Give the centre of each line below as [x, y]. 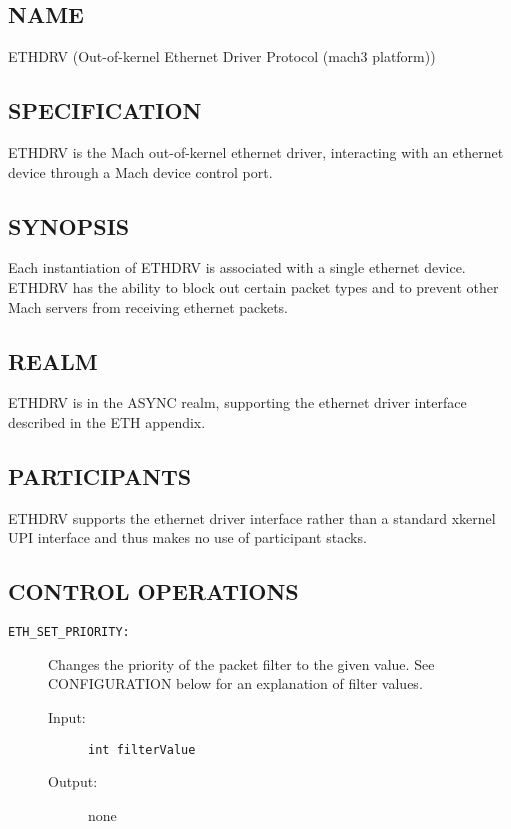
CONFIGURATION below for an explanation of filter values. [235, 683]
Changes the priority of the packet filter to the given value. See [241, 663]
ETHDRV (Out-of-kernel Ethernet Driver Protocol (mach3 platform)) [222, 56]
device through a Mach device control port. [140, 171]
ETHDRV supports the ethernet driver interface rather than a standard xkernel [252, 517]
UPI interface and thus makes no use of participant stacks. [187, 537]
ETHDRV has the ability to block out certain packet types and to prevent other [253, 286]
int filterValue [142, 749]
